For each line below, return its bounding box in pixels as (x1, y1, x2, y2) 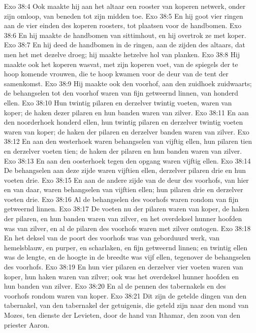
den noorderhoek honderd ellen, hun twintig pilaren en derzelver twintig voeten (4, 117, 243, 127)
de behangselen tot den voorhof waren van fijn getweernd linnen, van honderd (4, 88, 238, 98)
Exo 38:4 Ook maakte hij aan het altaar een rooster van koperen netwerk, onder (4, 1, 246, 11)
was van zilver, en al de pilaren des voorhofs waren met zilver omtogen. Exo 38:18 (4, 223, 251, 233)
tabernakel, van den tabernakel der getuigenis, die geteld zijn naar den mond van (4, 300, 249, 310)
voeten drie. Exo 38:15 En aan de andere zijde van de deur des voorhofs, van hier (4, 174, 249, 185)
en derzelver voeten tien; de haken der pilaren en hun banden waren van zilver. (4, 145, 242, 156)
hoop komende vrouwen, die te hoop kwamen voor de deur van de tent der (4, 68, 228, 79)
